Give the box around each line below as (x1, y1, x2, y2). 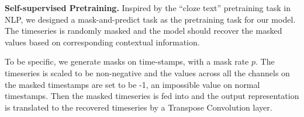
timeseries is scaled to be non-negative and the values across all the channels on (5, 66, 290, 79)
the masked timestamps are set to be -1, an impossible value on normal (5, 78, 260, 90)
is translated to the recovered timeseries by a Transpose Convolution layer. (5, 101, 272, 113)
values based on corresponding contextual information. (5, 36, 200, 48)
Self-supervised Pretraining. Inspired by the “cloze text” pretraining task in (5, 2, 291, 13)
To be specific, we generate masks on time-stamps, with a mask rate (5, 55, 249, 68)
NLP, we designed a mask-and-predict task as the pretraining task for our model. (5, 13, 296, 25)
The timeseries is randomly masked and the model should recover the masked (5, 24, 282, 37)
